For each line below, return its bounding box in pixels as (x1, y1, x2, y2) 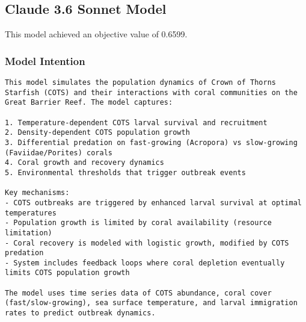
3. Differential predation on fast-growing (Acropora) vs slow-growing (5, 138, 298, 147)
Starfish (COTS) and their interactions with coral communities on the (5, 88, 298, 97)
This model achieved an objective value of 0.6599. (5, 28, 188, 40)
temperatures (5, 208, 57, 217)
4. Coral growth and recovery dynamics (5, 158, 164, 167)
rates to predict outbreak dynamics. (5, 309, 156, 318)
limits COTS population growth (5, 268, 130, 277)
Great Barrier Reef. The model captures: (5, 98, 173, 107)
